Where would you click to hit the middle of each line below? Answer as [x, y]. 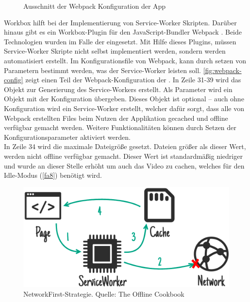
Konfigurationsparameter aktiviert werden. [67, 137]
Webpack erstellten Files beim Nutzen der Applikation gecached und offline [116, 118]
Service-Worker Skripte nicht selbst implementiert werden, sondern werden [115, 51]
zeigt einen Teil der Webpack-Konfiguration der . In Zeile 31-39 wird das [133, 80]
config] [14, 80]
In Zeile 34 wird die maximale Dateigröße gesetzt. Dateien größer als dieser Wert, [125, 146]
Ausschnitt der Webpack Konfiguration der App [95, 6]
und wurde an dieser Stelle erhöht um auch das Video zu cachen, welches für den [124, 165]
